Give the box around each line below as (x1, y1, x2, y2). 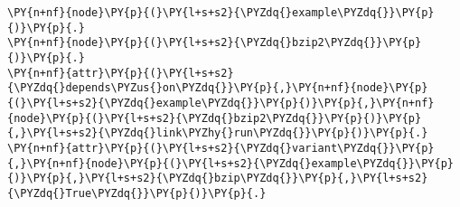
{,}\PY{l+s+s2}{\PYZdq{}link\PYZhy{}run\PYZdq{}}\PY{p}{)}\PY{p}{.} (7, 127, 428, 140)
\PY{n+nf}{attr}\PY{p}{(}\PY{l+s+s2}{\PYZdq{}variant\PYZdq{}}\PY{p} (7, 141, 435, 155)
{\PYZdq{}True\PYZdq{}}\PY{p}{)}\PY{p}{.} (7, 186, 267, 200)
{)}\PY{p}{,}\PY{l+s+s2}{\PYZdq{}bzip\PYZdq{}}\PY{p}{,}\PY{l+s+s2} (7, 172, 428, 185)
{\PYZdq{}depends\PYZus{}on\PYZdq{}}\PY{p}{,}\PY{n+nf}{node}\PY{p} (7, 81, 428, 95)
